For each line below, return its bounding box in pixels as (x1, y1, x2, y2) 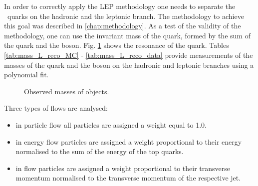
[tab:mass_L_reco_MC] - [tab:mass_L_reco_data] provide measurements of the (4, 49, 253, 60)
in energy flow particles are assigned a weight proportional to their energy (15, 136, 242, 147)
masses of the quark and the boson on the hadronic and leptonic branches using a (4, 59, 254, 70)
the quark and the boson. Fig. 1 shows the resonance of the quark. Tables (4, 40, 229, 50)
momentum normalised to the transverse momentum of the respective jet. (15, 173, 241, 183)
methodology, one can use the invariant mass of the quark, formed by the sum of (4, 30, 251, 40)
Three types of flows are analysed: (4, 103, 108, 113)
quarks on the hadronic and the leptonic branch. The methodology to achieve (7, 10, 244, 21)
